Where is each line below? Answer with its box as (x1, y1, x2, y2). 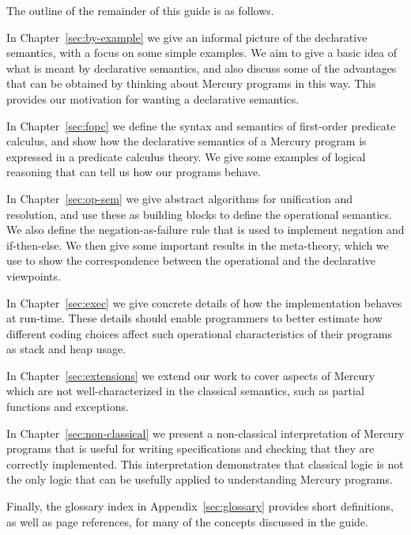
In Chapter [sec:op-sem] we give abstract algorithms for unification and (6, 190, 353, 206)
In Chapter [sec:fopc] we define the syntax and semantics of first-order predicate (6, 117, 396, 134)
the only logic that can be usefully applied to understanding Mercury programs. (6, 471, 393, 488)
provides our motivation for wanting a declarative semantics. (6, 90, 300, 107)
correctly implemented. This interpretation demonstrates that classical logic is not (6, 455, 404, 472)
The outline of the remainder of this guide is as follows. (6, 2, 274, 18)
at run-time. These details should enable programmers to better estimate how (6, 310, 383, 326)
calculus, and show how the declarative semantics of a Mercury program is (6, 133, 367, 149)
